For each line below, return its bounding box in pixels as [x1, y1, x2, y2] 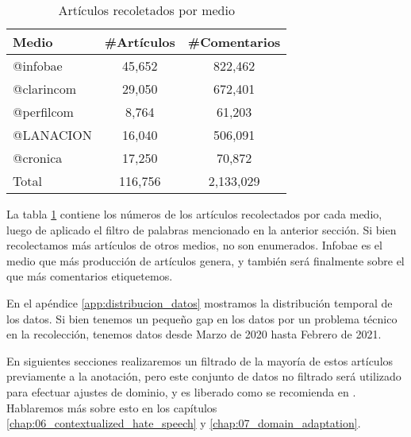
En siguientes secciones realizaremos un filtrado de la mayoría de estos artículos [6, 352, 394, 369]
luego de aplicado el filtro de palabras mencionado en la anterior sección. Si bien [6, 221, 397, 238]
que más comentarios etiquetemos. [6, 268, 173, 284]
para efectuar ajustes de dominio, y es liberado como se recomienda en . [6, 383, 356, 400]
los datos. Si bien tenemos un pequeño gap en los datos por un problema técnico [6, 310, 398, 327]
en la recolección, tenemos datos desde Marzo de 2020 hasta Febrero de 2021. [6, 326, 382, 342]
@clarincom [13, 79, 77, 98]
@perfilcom [13, 102, 74, 121]
